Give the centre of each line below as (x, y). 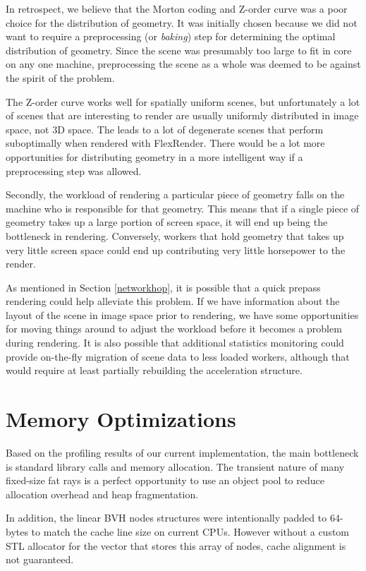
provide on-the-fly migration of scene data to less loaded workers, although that (178, 356)
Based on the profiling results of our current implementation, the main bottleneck (182, 452)
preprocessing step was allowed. (74, 170)
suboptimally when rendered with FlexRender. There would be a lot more (165, 143)
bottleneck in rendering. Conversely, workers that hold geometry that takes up (175, 235)
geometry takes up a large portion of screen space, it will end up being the (167, 222)
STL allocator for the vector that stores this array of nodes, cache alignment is (176, 545)
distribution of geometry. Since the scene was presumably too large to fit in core (179, 50)
